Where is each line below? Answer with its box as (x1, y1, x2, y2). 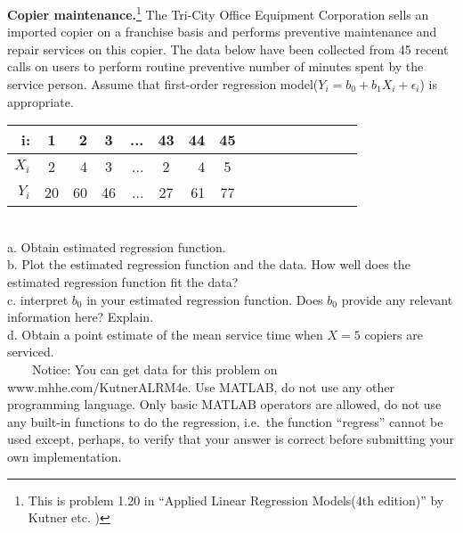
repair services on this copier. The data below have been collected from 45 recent (7, 39, 449, 58)
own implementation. (7, 447, 122, 465)
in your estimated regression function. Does (86, 290, 323, 308)
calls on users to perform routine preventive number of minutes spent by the (7, 57, 424, 76)
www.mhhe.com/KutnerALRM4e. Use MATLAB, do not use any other (7, 377, 394, 396)
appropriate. (7, 92, 74, 111)
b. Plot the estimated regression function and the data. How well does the (7, 255, 410, 274)
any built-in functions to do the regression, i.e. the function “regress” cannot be (7, 412, 443, 430)
